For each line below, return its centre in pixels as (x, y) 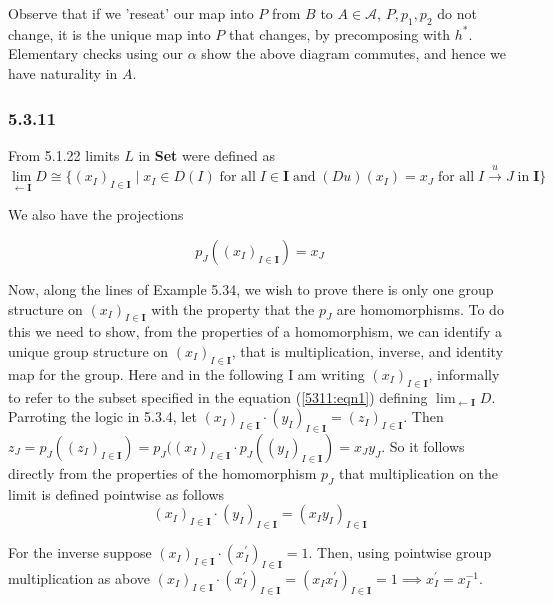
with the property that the (233, 308)
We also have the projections (96, 214)
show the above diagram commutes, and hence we (353, 53)
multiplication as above (79, 577)
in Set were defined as (207, 154)
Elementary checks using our (96, 53)
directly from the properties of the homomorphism (162, 472)
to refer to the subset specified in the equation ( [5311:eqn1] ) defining (218, 396)
